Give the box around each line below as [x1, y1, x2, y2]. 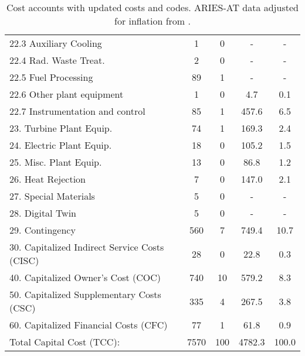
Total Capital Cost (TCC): [9, 335, 120, 348]
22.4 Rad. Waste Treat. [9, 53, 105, 67]
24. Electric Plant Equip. [9, 138, 112, 152]
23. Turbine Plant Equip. [9, 121, 113, 135]
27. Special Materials [9, 189, 95, 203]
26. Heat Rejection [9, 172, 86, 186]
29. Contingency [9, 223, 76, 237]
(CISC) [9, 254, 39, 267]
